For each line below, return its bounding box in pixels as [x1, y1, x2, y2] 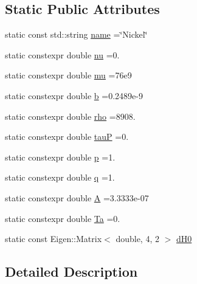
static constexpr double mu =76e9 [5, 69, 132, 81]
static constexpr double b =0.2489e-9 [5, 89, 143, 102]
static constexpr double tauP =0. [5, 130, 129, 143]
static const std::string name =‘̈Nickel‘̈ [5, 28, 148, 41]
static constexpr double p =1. [5, 150, 116, 163]
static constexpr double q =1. [5, 171, 115, 184]
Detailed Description [5, 262, 138, 281]
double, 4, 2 [116, 232, 159, 245]
